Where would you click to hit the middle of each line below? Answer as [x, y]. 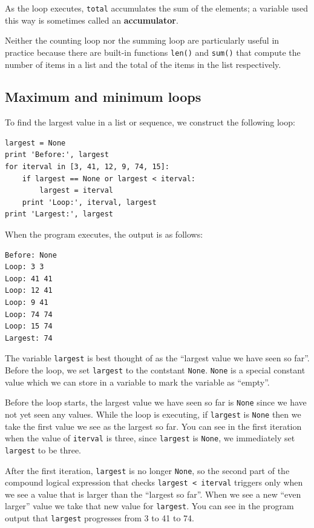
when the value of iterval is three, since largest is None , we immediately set [150, 438]
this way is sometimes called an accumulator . [92, 20]
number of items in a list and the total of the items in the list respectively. [143, 64]
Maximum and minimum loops [103, 97]
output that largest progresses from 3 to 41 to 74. [100, 518]
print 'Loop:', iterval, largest [89, 202]
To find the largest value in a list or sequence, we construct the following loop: [150, 122]
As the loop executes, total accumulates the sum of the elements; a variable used [156, 8]
